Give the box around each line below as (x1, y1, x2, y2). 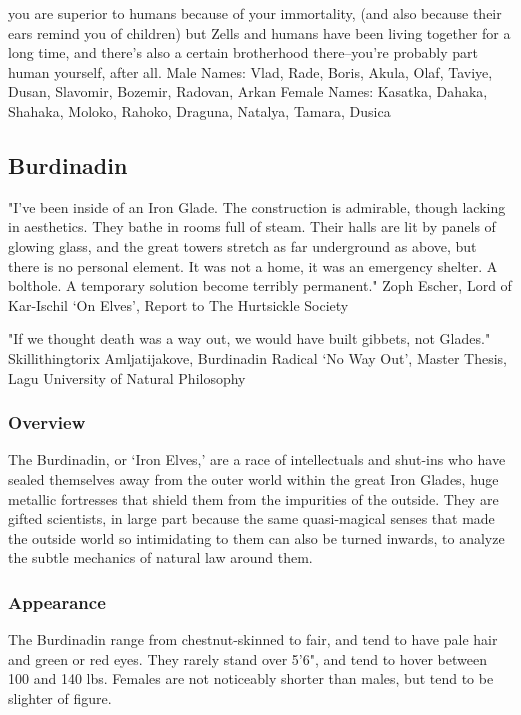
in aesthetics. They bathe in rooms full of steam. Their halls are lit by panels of (8, 216, 496, 237)
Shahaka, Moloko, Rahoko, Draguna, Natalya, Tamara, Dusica (8, 100, 391, 121)
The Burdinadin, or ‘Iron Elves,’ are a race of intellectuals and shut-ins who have (8, 449, 506, 470)
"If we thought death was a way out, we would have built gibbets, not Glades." (8, 328, 491, 349)
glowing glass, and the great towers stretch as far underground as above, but (8, 235, 477, 256)
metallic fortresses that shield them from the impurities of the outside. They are (8, 488, 499, 509)
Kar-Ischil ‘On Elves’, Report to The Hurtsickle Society (8, 294, 349, 315)
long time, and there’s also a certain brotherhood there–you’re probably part (8, 42, 478, 63)
